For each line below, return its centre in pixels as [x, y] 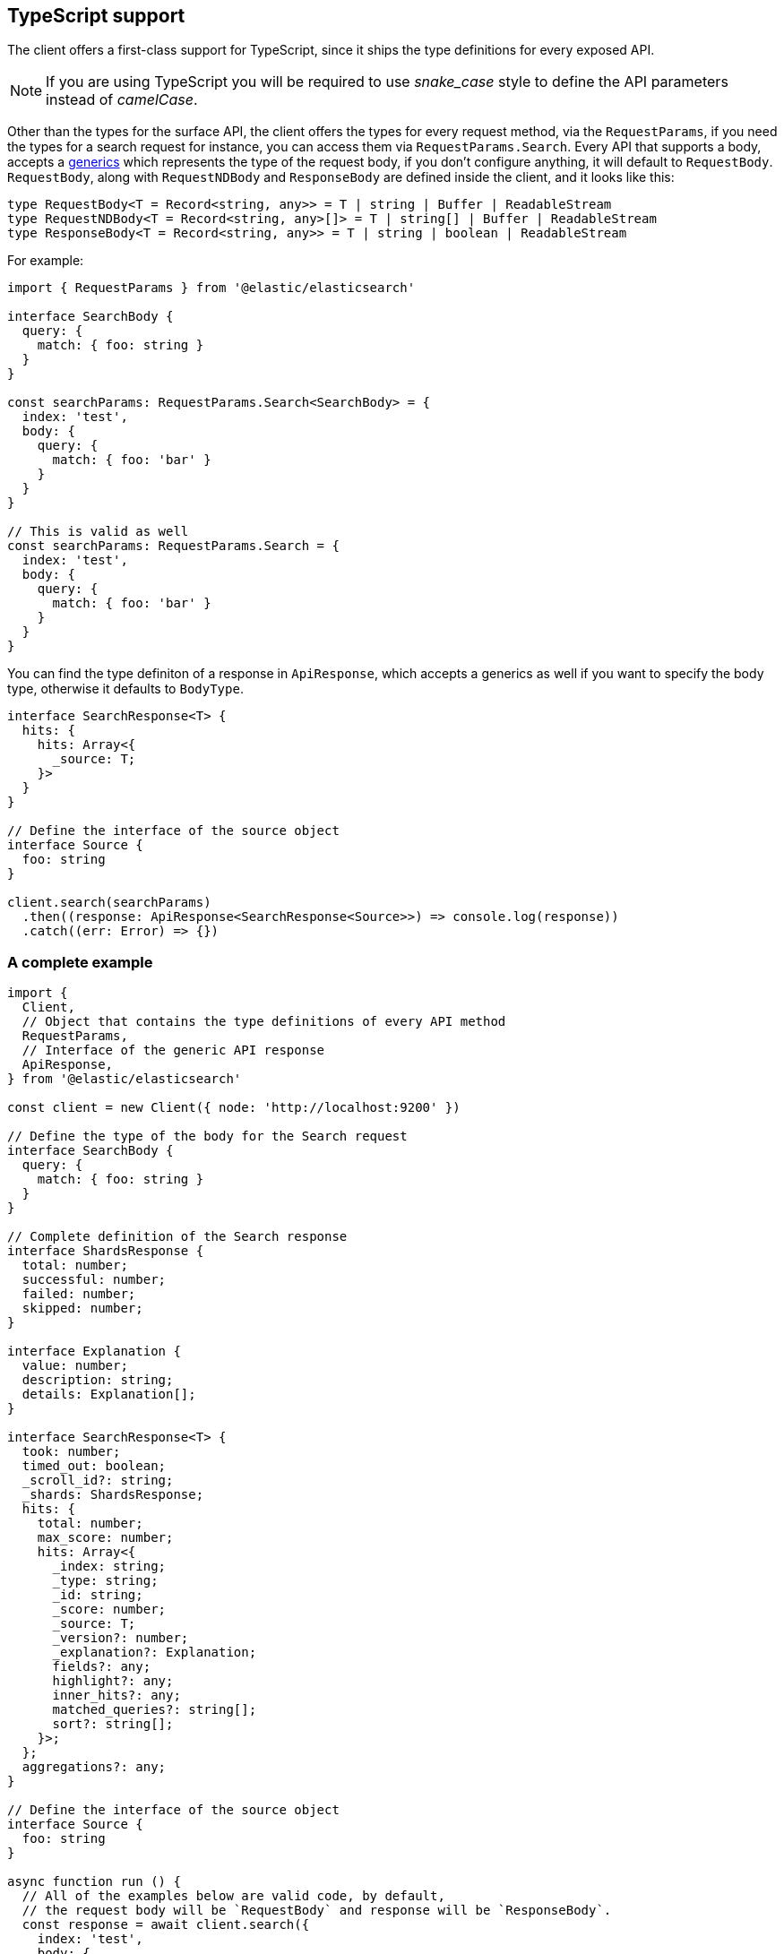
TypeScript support [96, 16]
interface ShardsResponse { [106, 1251]
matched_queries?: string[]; [155, 1710]
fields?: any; [102, 1667]
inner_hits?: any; [116, 1696]
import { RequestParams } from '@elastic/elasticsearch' [211, 288]
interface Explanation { [94, 1351]
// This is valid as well [98, 532]
